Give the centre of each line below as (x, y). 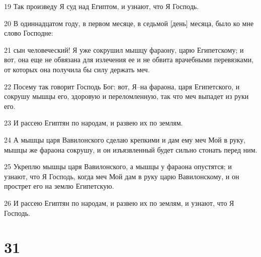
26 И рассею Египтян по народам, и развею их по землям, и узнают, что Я (119, 203)
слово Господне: (29, 33)
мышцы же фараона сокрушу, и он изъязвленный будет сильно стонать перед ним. (131, 149)
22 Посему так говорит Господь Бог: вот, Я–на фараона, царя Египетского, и (122, 86)
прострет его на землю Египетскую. (59, 186)
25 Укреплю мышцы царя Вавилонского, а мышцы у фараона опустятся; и (118, 166)
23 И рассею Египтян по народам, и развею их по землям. (94, 123)
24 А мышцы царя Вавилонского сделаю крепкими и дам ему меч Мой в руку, (125, 139)
